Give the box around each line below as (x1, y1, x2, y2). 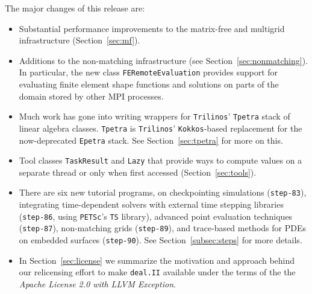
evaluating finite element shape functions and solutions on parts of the (19, 78, 279, 91)
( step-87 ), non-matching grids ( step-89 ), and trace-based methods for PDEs (19, 222, 306, 234)
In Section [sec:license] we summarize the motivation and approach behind (19, 254, 295, 266)
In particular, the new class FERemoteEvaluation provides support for (19, 66, 278, 78)
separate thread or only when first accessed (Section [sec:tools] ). (19, 165, 257, 178)
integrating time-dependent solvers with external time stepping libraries (19, 198, 284, 211)
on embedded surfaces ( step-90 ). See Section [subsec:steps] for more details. (19, 234, 302, 246)
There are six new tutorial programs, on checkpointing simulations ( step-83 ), (19, 186, 307, 199)
